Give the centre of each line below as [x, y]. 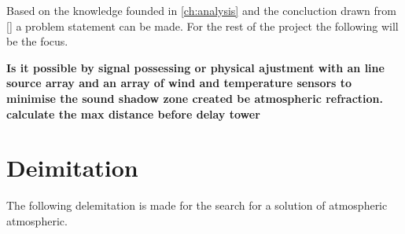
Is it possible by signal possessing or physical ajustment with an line [195, 67]
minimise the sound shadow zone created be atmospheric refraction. [195, 98]
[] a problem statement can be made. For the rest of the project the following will [202, 26]
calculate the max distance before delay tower [133, 113]
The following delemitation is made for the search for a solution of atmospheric [197, 205]
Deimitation [72, 168]
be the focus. [37, 41]
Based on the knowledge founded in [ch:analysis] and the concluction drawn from [201, 10]
